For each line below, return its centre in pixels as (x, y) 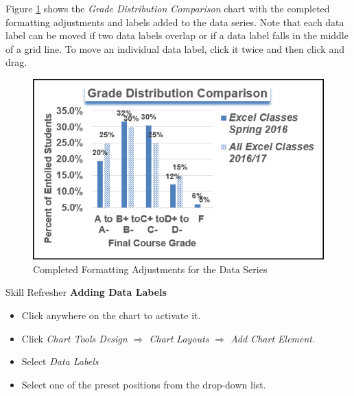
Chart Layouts (179, 338)
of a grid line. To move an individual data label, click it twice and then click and (175, 48)
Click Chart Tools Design (74, 338)
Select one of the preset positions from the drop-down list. (144, 384)
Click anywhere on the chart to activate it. (111, 315)
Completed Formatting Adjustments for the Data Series (150, 269)
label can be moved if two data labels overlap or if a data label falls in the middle (177, 35)
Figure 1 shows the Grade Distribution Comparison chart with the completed (168, 8)
